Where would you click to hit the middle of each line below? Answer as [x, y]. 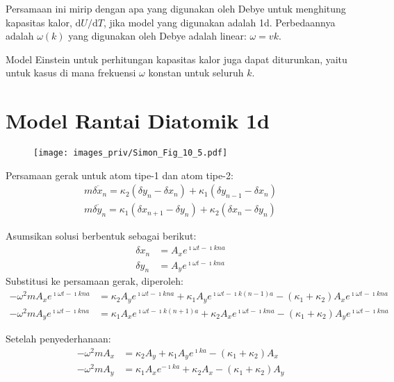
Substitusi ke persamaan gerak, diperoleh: [95, 281]
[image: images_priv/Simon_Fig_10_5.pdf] [131, 153]
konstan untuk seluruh [196, 73]
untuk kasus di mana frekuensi [71, 73]
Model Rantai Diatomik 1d [138, 121]
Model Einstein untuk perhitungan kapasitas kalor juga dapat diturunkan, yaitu [177, 59]
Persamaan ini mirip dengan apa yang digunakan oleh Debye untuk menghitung [176, 8]
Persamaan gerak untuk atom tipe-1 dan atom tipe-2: [120, 175]
